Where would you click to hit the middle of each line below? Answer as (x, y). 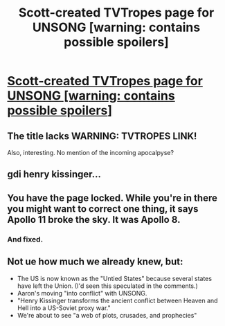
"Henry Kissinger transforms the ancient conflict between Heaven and (117, 300)
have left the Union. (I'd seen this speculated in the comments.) (108, 286)
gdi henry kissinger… (54, 174)
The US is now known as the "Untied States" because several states (115, 278)
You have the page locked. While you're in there (112, 198)
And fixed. (25, 239)
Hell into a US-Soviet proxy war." (64, 308)
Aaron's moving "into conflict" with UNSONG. (82, 293)
